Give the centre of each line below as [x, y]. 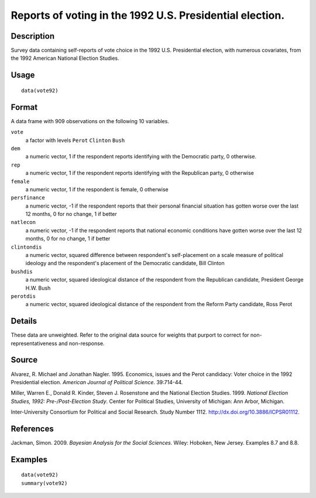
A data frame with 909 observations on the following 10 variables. [90, 121]
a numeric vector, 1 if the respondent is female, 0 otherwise [97, 189]
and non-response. [82, 343]
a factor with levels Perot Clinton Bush [75, 140]
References [32, 428]
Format [24, 107]
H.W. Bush [38, 288]
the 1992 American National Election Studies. [65, 58]
